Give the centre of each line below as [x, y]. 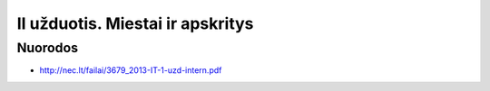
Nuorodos [48, 48]
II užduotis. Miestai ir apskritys [135, 23]
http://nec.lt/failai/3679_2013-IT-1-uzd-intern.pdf [131, 70]
